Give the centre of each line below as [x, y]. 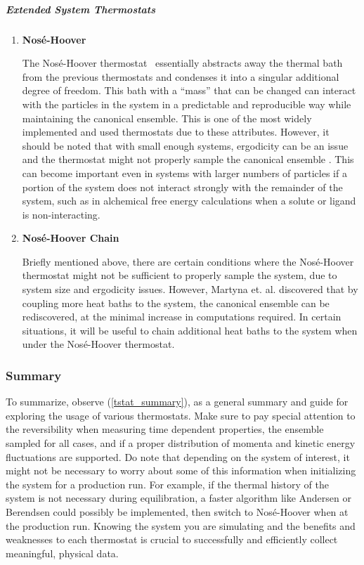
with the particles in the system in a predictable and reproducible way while [187, 104]
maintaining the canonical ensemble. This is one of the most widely [167, 118]
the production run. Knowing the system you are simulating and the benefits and [181, 525]
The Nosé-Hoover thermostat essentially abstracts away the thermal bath [182, 63]
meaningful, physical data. [62, 553]
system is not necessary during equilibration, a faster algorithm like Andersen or [178, 498]
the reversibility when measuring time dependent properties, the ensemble [165, 429]
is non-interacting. [61, 214]
